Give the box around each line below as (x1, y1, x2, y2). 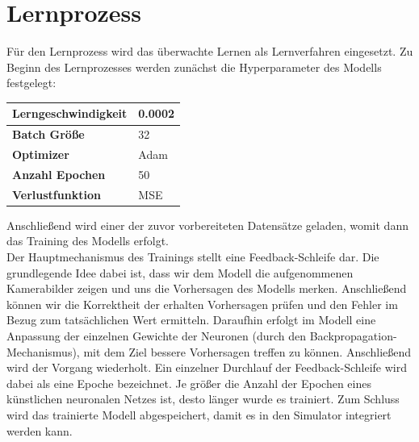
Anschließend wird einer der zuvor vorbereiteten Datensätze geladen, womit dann (6, 216, 409, 233)
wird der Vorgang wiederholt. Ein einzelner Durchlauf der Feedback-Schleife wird (6, 359, 408, 376)
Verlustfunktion (12, 186, 101, 202)
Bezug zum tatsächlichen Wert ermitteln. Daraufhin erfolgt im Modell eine (6, 311, 376, 328)
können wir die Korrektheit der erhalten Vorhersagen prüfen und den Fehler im (6, 295, 398, 312)
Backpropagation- (309, 327, 397, 344)
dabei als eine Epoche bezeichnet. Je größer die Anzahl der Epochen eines (6, 374, 371, 391)
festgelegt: (6, 74, 57, 91)
